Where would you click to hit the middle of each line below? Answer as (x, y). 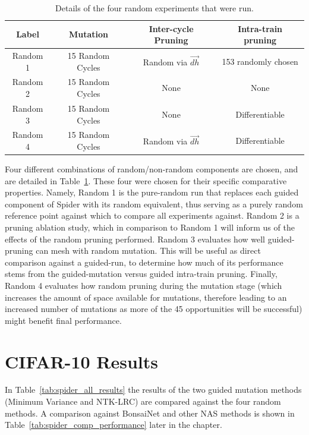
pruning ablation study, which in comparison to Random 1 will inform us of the (150, 227)
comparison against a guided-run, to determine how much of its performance (144, 262)
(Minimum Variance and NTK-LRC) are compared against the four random (143, 401)
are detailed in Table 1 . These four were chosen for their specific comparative (146, 180)
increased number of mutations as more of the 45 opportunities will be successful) (154, 309)
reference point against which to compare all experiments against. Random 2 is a (152, 215)
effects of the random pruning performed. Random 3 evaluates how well (135, 239)
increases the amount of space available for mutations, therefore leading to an (146, 297)
